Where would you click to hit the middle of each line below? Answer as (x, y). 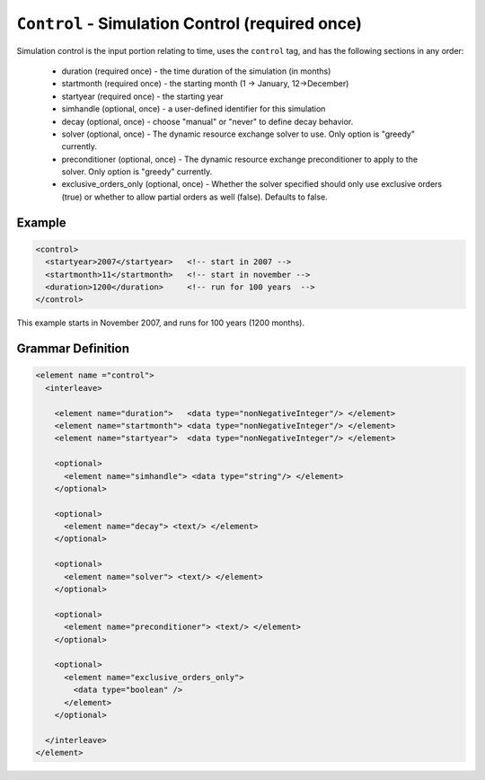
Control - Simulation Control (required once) (190, 23)
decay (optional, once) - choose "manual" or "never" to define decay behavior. (207, 121)
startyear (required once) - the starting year (142, 96)
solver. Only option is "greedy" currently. (137, 172)
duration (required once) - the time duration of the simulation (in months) (196, 71)
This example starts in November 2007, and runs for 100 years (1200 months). (161, 323)
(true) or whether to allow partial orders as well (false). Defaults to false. (194, 197)
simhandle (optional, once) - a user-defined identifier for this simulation (194, 109)
